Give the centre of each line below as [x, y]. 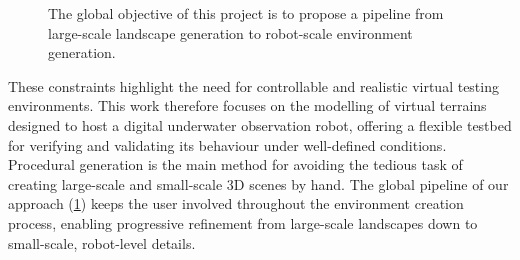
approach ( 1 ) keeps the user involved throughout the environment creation [236, 203]
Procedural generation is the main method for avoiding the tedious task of [235, 164]
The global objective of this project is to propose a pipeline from [246, 13]
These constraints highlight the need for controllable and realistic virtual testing [253, 85]
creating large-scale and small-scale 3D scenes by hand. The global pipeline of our [258, 183]
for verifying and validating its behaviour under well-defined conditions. [227, 144]
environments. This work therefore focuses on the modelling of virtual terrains [247, 105]
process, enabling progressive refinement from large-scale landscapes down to [243, 222]
